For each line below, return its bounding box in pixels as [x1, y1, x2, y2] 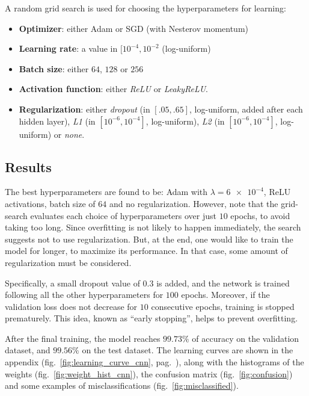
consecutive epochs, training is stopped [151, 300, 295, 312]
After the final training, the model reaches [5, 332, 161, 344]
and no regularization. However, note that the [109, 197, 278, 209]
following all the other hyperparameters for [5, 288, 164, 301]
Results [5, 157, 52, 176]
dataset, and [5, 344, 50, 356]
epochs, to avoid [230, 209, 290, 221]
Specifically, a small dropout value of [5, 276, 140, 289]
